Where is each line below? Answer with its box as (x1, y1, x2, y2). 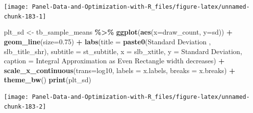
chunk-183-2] (4, 103, 46, 110)
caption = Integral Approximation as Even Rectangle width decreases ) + (4, 56, 225, 66)
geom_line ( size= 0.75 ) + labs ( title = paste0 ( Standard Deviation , (4, 36, 211, 46)
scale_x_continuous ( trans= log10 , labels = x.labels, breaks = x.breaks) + (4, 65, 235, 75)
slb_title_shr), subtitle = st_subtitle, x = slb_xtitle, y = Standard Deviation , (4, 46, 242, 56)
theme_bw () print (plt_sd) (4, 75, 91, 85)
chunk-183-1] (4, 13, 46, 20)
